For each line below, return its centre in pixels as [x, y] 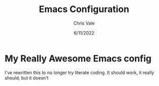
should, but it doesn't [27, 78]
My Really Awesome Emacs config [78, 58]
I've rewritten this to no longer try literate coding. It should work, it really [79, 72]
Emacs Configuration [84, 9]
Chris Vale [84, 23]
